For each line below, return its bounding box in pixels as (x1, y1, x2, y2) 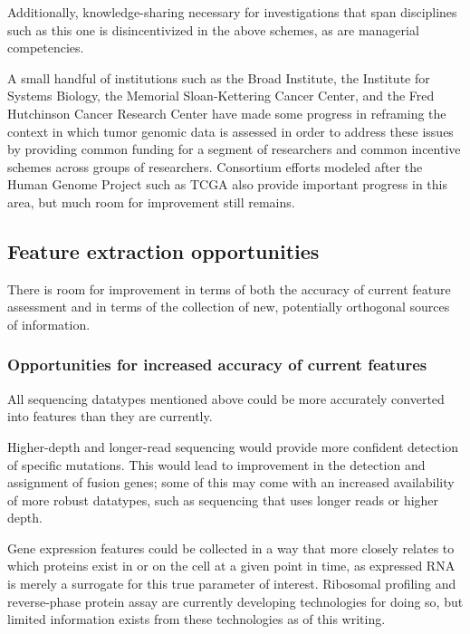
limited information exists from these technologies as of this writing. (7, 610, 386, 629)
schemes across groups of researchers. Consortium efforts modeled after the (7, 157, 423, 176)
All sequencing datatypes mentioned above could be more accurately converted (7, 389, 445, 408)
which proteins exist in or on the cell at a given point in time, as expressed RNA (7, 556, 456, 575)
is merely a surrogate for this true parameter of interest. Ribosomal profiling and (7, 574, 456, 593)
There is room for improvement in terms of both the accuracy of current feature (7, 279, 451, 298)
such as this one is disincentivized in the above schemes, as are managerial (7, 20, 419, 39)
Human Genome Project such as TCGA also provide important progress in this (7, 175, 447, 194)
